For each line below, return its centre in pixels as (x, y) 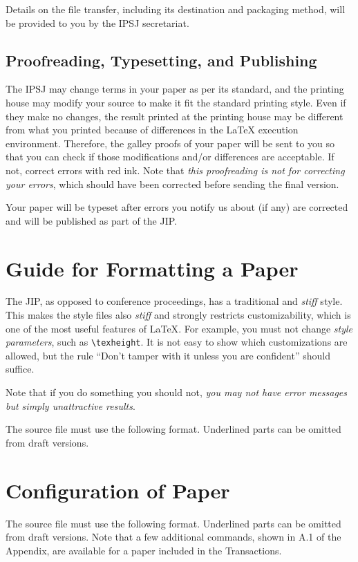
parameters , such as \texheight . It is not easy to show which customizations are (177, 342)
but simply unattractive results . (70, 405)
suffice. (20, 369)
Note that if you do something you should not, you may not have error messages (177, 392)
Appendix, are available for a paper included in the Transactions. (144, 550)
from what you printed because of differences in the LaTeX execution (152, 130)
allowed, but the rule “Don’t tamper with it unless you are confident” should (168, 355)
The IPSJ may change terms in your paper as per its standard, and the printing (175, 89)
